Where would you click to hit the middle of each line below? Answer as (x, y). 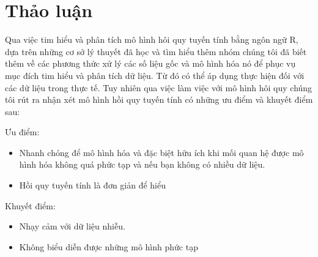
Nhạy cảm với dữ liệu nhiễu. (72, 226)
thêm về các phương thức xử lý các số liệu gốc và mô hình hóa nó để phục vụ (150, 63)
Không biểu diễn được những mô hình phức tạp (109, 246)
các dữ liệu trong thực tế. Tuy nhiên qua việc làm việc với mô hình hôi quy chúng (159, 87)
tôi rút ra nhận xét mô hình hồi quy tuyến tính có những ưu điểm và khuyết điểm (159, 99)
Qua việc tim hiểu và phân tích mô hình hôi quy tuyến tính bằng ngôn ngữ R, (152, 39)
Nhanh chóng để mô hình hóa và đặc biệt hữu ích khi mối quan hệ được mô (161, 152)
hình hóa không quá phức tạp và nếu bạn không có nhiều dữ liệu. (142, 164)
